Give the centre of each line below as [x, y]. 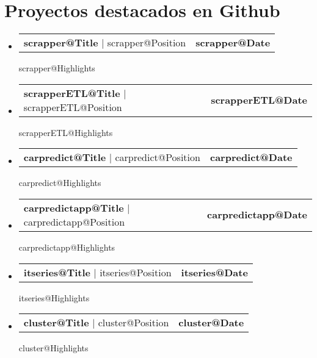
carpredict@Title [65, 157]
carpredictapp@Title [74, 207]
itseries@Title [57, 272]
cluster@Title [56, 323]
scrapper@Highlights [57, 68]
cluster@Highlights [53, 348]
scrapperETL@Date [259, 100]
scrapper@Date [233, 43]
